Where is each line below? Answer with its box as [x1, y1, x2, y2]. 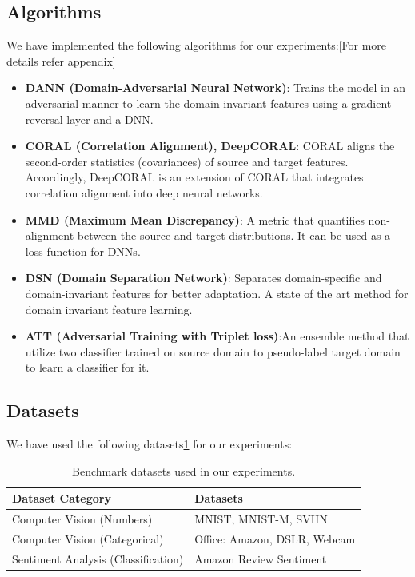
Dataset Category [12, 490, 111, 507]
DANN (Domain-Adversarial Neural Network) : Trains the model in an [25, 79, 406, 96]
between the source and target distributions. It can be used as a [77, 227, 391, 244]
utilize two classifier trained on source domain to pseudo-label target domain [25, 343, 401, 360]
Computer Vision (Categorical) [12, 530, 164, 547]
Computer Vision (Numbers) [12, 511, 153, 527]
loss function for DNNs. [25, 242, 141, 259]
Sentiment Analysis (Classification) [12, 550, 184, 567]
